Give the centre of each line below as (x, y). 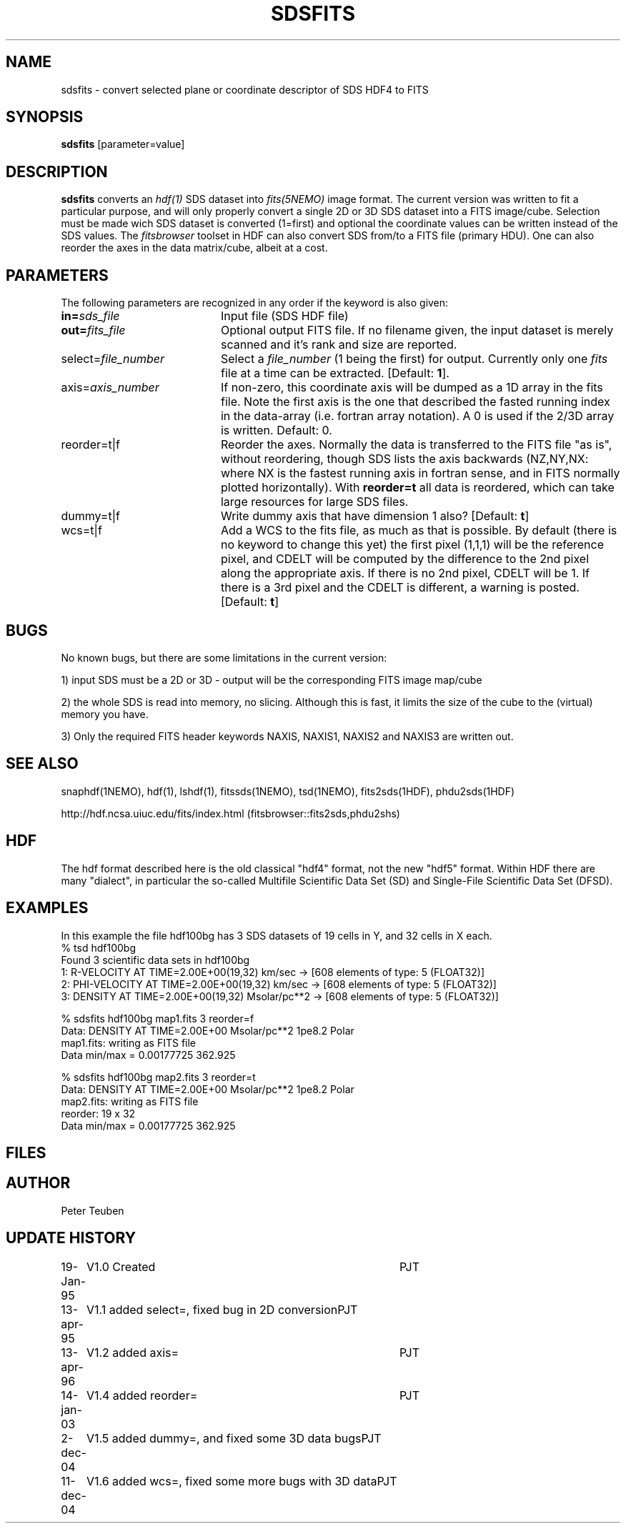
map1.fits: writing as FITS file (129, 1042)
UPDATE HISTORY (71, 1238)
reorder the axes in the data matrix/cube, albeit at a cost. (194, 248)
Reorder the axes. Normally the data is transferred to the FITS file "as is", (416, 445)
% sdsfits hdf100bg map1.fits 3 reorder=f (158, 1018)
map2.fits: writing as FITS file (130, 1101)
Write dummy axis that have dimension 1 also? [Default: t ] (375, 516)
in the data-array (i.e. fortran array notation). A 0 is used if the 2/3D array (417, 416)
